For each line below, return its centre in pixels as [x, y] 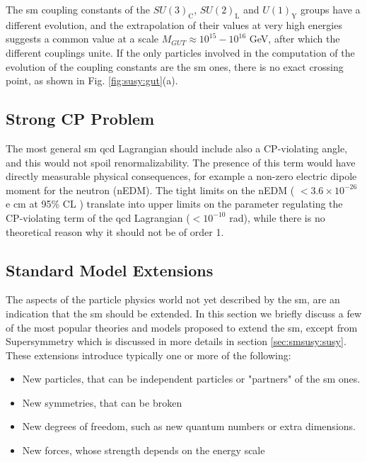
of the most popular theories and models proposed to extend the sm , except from [182, 327]
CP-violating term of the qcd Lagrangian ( [98, 217]
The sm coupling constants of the [78, 9]
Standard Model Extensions [110, 270]
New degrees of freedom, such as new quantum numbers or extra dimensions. [189, 426]
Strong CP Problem [80, 119]
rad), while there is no [277, 217]
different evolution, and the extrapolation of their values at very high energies [174, 24]
